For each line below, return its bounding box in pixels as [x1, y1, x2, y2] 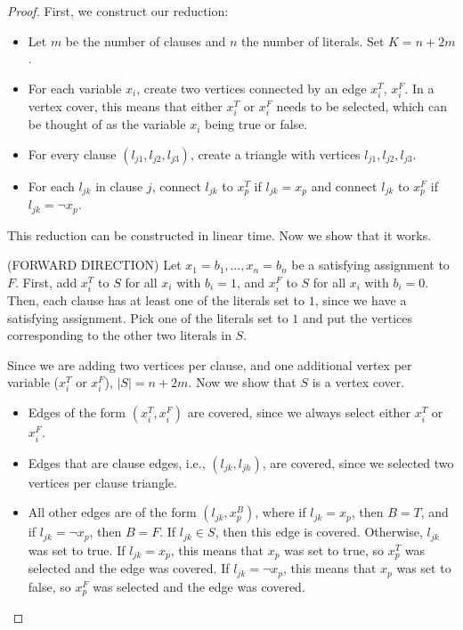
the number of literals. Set [241, 31, 385, 50]
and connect [311, 176, 378, 195]
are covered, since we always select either [187, 403, 410, 422]
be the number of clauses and [65, 31, 226, 50]
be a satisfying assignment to [291, 255, 450, 274]
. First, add [15, 272, 77, 291]
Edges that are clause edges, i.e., [28, 453, 206, 472]
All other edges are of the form [28, 503, 197, 521]
